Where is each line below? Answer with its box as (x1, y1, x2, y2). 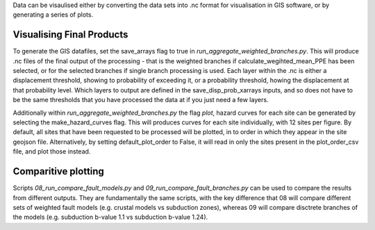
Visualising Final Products (12, 28, 128, 41)
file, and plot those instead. (12, 147, 91, 156)
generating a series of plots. (12, 10, 94, 19)
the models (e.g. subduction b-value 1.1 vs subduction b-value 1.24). (12, 213, 208, 222)
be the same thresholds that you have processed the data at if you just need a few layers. (12, 96, 269, 104)
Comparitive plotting (12, 165, 104, 177)
